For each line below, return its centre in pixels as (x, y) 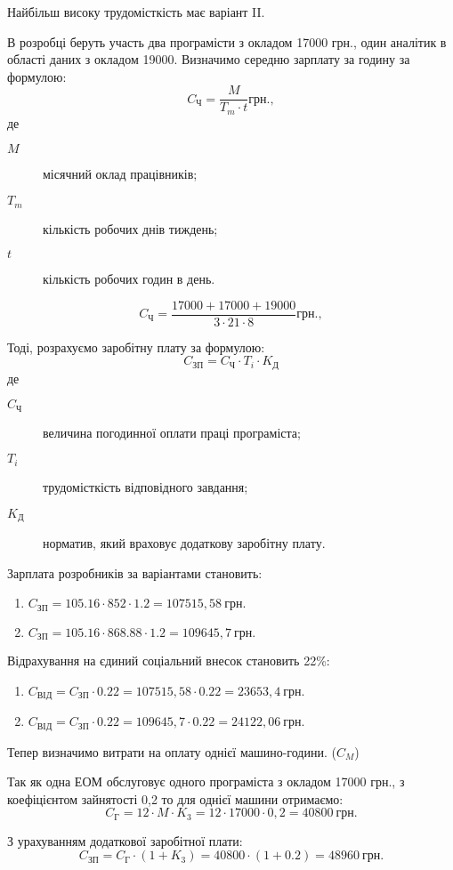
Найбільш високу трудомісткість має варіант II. (136, 12)
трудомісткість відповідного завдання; (146, 486)
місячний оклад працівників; (120, 174)
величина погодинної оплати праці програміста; (172, 432)
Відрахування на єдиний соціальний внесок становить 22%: (169, 661)
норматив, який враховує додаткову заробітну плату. (184, 542)
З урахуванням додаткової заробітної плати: (125, 840)
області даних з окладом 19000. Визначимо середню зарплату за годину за (209, 59)
